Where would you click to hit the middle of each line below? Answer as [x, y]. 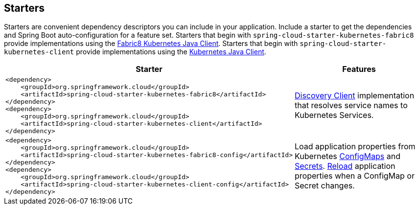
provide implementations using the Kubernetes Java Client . [171, 52]
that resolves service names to [351, 105]
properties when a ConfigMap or [355, 176]
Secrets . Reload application [345, 166]
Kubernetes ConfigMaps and [348, 156]
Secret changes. [325, 186]
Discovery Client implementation [355, 96]
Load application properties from [355, 147]
